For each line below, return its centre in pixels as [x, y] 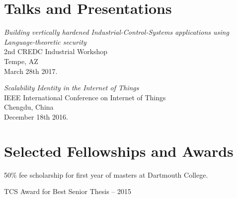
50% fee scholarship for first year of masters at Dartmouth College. [106, 174]
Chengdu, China [29, 107]
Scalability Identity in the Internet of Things [72, 88]
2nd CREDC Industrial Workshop [56, 51]
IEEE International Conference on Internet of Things [85, 97]
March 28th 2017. [31, 71]
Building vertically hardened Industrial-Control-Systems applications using [117, 32]
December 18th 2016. [36, 116]
